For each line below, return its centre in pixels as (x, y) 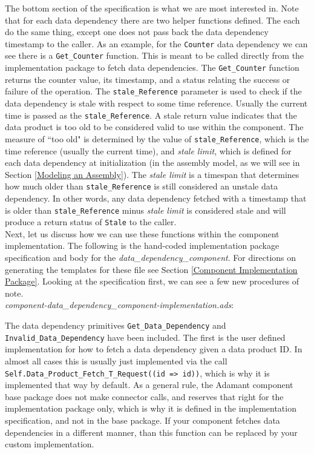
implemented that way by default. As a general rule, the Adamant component (149, 385)
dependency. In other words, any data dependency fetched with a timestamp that (156, 198)
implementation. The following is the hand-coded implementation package (142, 245)
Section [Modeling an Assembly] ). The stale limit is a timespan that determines (152, 174)
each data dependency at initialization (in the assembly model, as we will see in (152, 163)
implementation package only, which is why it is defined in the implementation (151, 408)
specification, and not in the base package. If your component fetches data (142, 420)
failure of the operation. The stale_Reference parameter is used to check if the (153, 91)
